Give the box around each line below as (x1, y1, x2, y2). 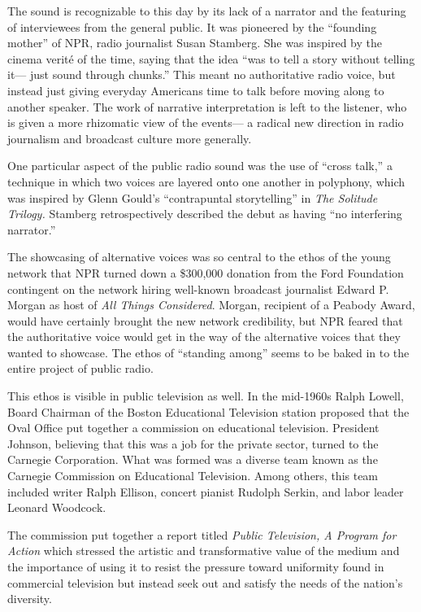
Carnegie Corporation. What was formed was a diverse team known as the (7, 451, 378, 468)
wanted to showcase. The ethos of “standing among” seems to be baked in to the (7, 343, 410, 361)
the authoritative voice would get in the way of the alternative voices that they (7, 328, 401, 345)
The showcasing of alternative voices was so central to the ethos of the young (7, 248, 391, 265)
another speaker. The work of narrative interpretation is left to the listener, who (7, 98, 407, 115)
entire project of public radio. (7, 360, 154, 377)
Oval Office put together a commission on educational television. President (7, 419, 380, 436)
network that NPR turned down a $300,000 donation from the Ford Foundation (7, 264, 404, 281)
